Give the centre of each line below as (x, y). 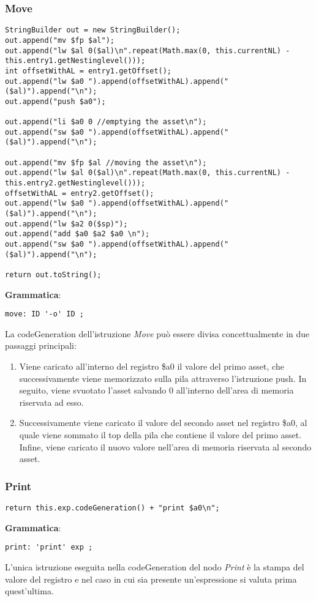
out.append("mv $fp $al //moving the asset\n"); (106, 162)
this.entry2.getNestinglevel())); (75, 183)
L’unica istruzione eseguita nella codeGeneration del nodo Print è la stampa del (155, 566)
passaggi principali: (41, 345)
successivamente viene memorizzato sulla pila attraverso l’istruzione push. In (163, 378)
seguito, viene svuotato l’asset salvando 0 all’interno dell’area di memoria (156, 390)
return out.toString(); (53, 274)
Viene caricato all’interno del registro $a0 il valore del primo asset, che (152, 366)
